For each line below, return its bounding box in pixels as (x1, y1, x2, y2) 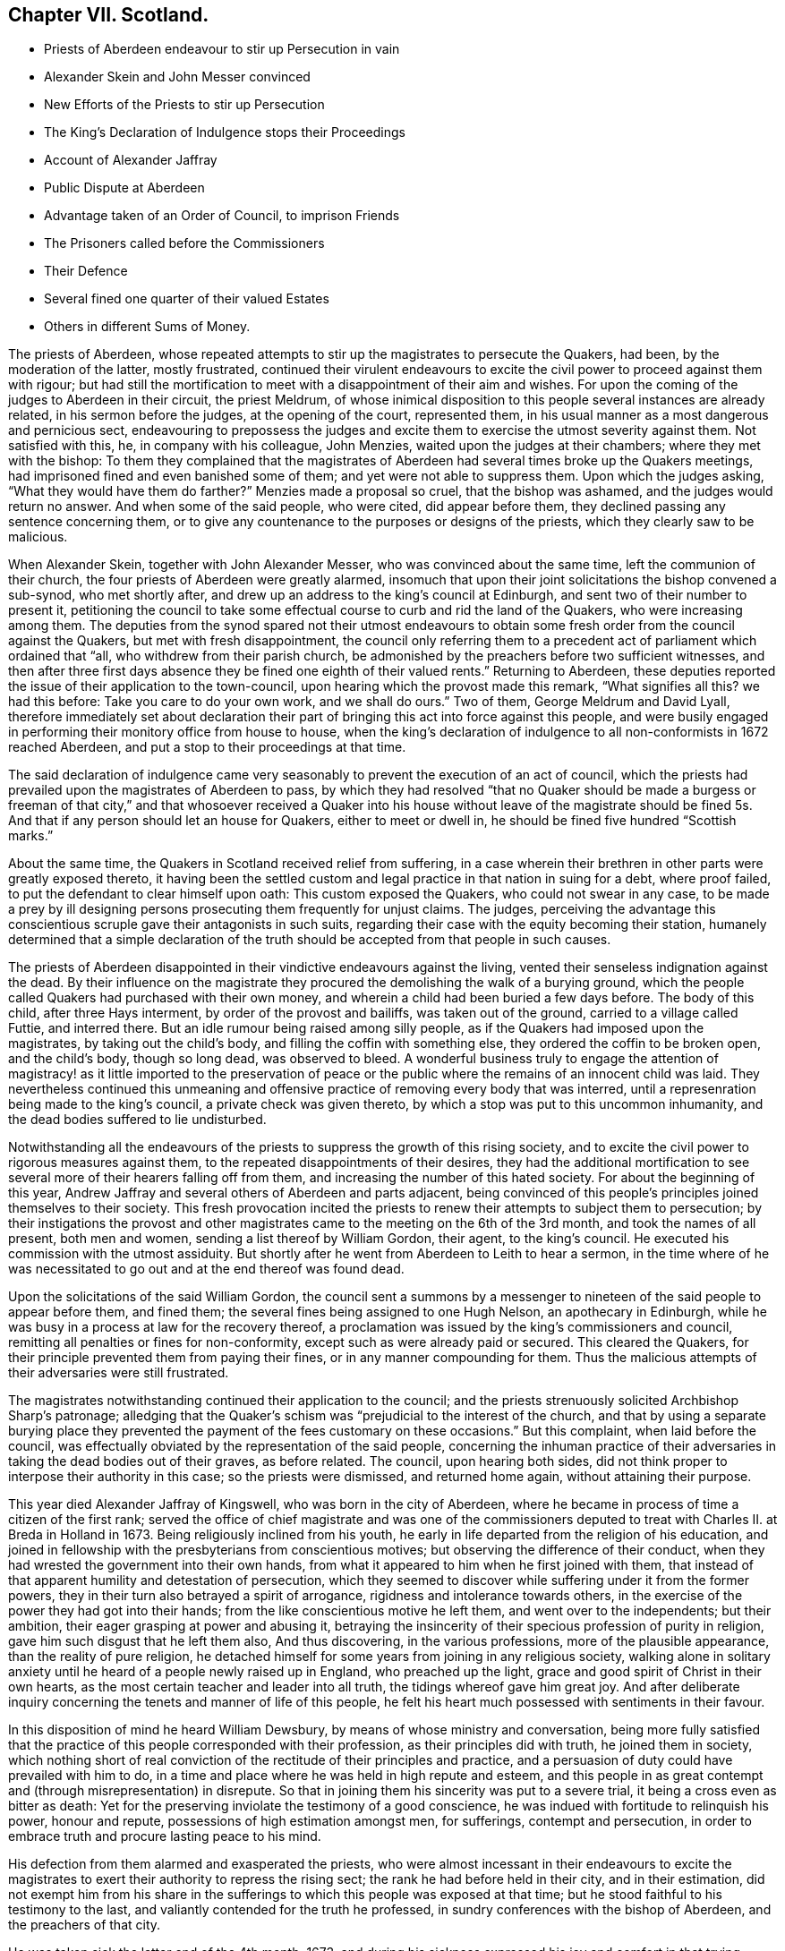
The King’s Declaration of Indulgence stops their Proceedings (44, 124, 405, 141)
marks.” (8, 828, 54, 844)
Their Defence (44, 263, 128, 279)
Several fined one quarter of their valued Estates (44, 291, 329, 307)
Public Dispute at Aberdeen (44, 180, 205, 196)
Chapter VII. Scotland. (8, 4, 209, 26)
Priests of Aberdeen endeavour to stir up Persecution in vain (44, 41, 400, 57)
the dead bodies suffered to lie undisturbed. (8, 1112, 267, 1128)
